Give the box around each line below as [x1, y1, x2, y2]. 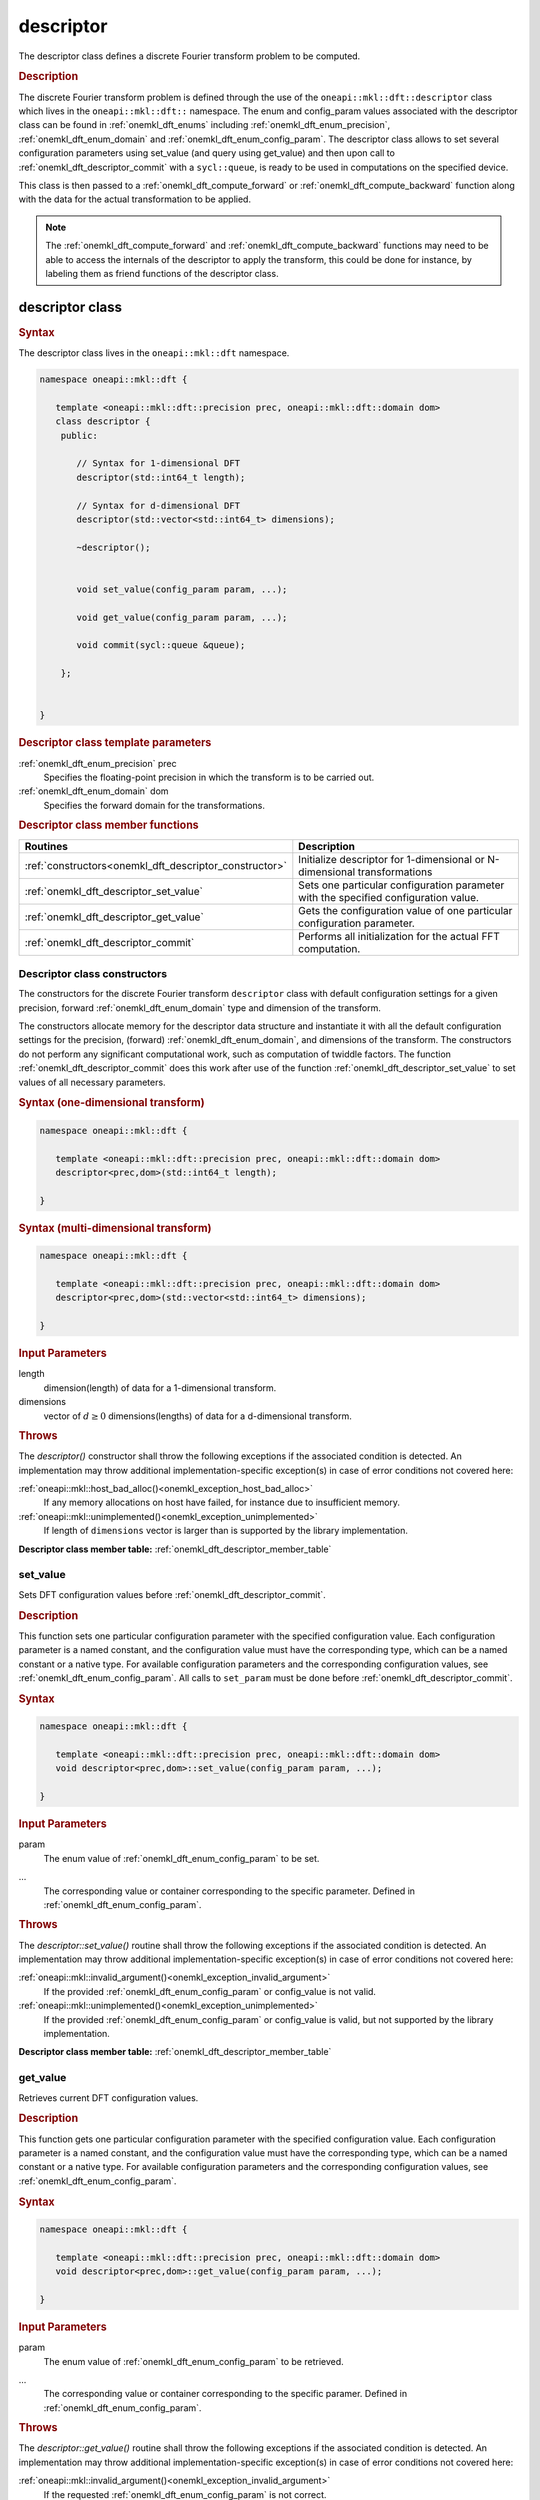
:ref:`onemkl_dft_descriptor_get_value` [24, 910, 204, 924]
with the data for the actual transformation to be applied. [18, 193, 252, 205]
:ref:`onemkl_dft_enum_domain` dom [18, 785, 169, 797]
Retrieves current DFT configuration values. [18, 2091, 199, 2104]
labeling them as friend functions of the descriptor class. [45, 267, 279, 279]
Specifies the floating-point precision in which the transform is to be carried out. [43, 771, 375, 784]
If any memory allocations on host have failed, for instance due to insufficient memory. [43, 1496, 400, 1509]
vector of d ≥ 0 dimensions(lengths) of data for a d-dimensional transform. [43, 1410, 352, 1422]
